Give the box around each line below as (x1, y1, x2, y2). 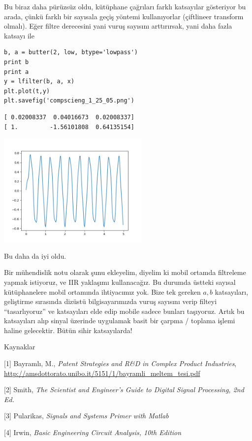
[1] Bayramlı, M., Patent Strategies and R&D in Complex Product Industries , (4, 358, 237, 369)
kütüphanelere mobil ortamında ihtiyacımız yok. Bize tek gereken (4, 286, 201, 297)
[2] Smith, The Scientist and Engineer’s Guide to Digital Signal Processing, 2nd (4, 384, 244, 395)
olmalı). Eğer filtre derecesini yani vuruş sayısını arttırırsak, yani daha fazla (4, 21, 232, 31)
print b (4, 58, 29, 66)
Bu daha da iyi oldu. (4, 250, 66, 261)
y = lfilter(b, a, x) (4, 78, 75, 85)
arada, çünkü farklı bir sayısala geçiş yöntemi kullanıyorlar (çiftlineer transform (4, 11, 244, 21)
